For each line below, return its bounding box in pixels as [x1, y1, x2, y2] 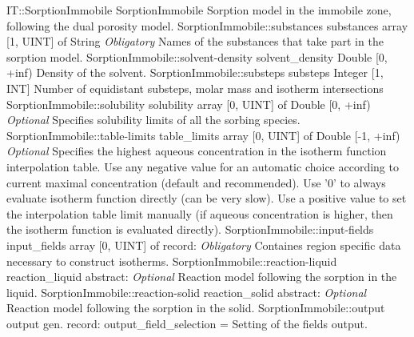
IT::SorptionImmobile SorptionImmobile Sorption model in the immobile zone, [6, 2, 392, 18]
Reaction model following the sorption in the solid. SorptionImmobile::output [6, 299, 385, 316]
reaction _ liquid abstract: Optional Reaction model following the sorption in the [6, 268, 397, 285]
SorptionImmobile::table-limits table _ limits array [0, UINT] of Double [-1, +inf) [6, 126, 400, 143]
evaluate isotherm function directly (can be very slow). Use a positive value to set [6, 190, 407, 207]
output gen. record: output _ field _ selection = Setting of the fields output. [6, 315, 368, 331]
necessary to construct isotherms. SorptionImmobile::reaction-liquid [6, 252, 337, 269]
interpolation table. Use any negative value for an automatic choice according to [6, 158, 399, 175]
